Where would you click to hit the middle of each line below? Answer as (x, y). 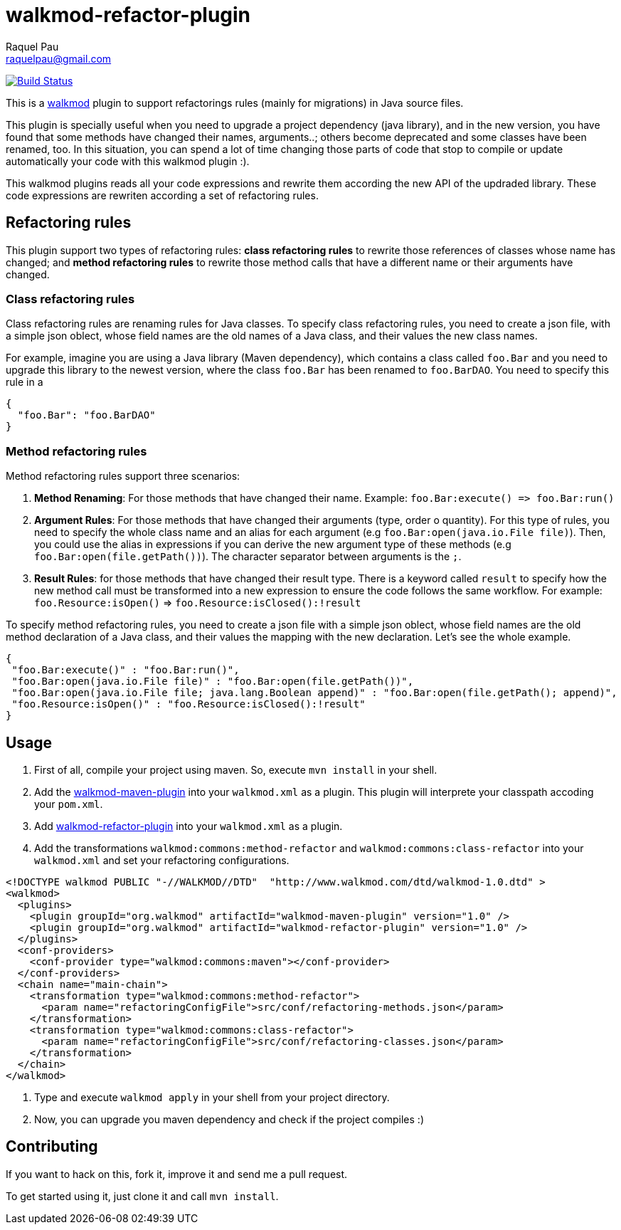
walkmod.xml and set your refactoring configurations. (162, 860)
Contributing (52, 1147)
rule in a (25, 382)
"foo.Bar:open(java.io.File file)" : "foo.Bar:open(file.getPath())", (213, 682)
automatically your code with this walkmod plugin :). (128, 161)
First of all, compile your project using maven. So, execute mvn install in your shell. (236, 769)
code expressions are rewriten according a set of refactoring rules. (162, 195)
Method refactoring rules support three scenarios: (123, 476)
